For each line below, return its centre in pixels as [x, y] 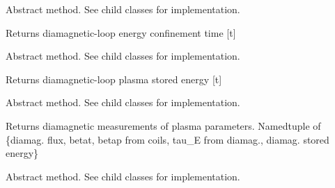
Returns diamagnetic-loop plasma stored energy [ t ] [114, 79]
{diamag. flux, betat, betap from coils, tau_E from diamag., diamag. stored [167, 139]
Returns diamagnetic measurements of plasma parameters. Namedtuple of [163, 125]
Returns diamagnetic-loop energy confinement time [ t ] [121, 32]
